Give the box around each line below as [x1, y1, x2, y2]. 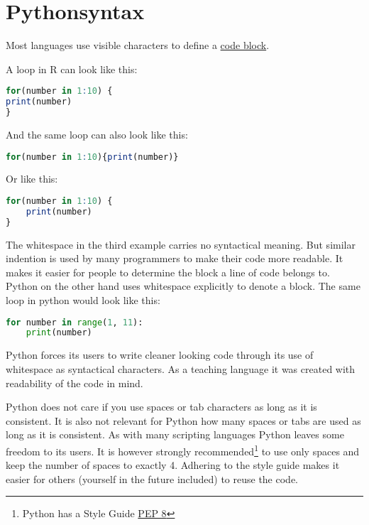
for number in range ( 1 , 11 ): [6, 317, 143, 328]
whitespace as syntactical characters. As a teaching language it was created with [6, 361, 356, 376]
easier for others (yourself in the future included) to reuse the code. [6, 471, 298, 486]
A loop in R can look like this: [6, 61, 138, 76]
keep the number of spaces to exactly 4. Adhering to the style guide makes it [6, 458, 340, 472]
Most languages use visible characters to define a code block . [6, 38, 270, 53]
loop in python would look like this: [6, 293, 160, 307]
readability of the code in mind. [6, 375, 143, 390]
